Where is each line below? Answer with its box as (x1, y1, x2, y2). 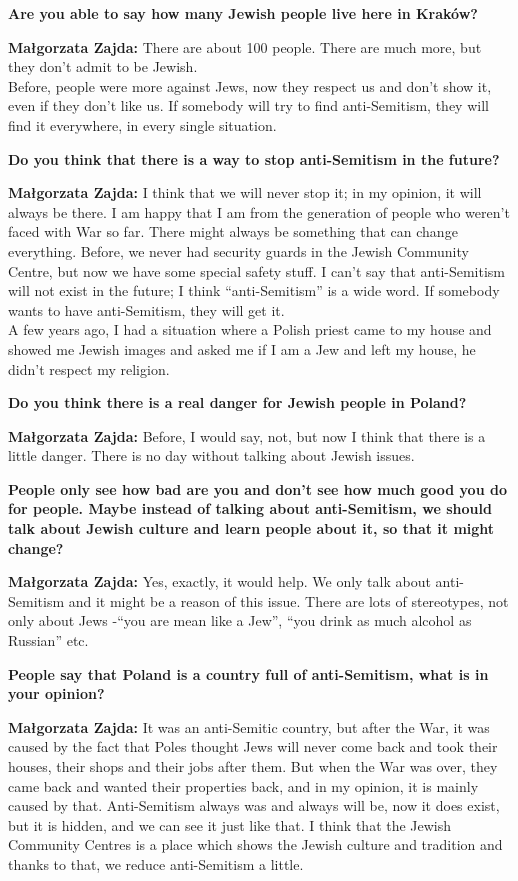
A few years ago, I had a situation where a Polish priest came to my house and (8, 319, 492, 340)
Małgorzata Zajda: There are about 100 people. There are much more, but (8, 36, 482, 57)
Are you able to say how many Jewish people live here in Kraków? (8, 3, 478, 23)
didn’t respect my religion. (8, 358, 170, 379)
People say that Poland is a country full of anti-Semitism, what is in (8, 663, 489, 684)
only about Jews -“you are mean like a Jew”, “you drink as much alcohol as (8, 610, 472, 631)
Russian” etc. (8, 630, 89, 651)
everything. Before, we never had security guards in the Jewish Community (8, 240, 469, 261)
